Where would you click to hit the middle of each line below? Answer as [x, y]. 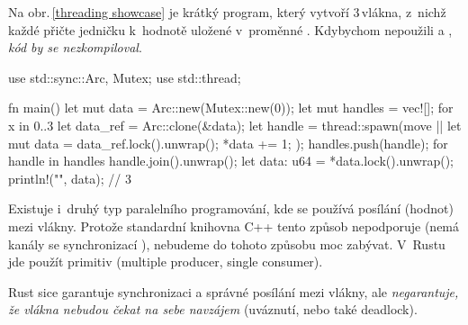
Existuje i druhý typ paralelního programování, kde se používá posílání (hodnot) [231, 208]
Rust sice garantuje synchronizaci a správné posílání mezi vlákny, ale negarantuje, [234, 291]
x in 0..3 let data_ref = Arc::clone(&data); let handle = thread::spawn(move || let [235, 125]
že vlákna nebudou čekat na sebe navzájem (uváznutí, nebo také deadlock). [213, 309]
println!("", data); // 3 [70, 178]
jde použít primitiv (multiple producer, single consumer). [166, 262]
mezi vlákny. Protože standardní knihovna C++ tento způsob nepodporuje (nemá [234, 226]
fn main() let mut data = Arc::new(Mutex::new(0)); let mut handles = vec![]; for [231, 108]
